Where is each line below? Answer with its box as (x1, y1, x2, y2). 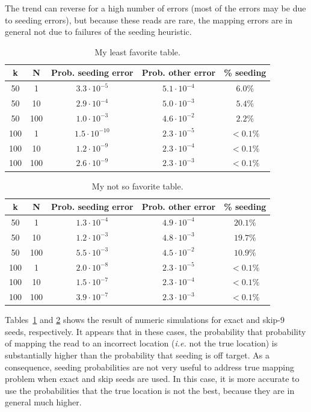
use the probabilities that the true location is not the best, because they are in (5, 384, 295, 396)
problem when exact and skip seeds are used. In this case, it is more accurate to (5, 372, 300, 385)
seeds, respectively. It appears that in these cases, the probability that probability (5, 325, 306, 337)
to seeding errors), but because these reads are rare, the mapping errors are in (5, 13, 293, 26)
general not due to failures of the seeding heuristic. (5, 25, 192, 38)
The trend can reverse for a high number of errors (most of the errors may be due (5, 2, 306, 14)
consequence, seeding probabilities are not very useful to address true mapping (5, 360, 294, 373)
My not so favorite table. (91, 179, 183, 192)
